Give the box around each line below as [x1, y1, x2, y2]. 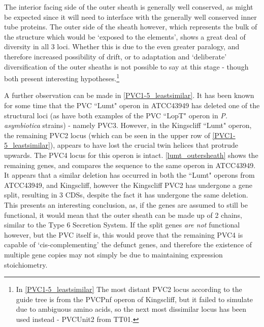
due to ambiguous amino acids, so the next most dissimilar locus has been [16, 304, 247, 314]
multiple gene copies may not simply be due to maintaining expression [4, 249, 223, 259]
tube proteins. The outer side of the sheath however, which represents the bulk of [4, 21, 257, 32]
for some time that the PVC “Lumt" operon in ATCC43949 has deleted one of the [4, 100, 260, 110]
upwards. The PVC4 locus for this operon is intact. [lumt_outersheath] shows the [4, 149, 258, 160]
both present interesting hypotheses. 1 [4, 72, 120, 83]
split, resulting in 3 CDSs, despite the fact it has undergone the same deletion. [4, 189, 248, 200]
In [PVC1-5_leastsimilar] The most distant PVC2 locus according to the [16, 284, 242, 295]
